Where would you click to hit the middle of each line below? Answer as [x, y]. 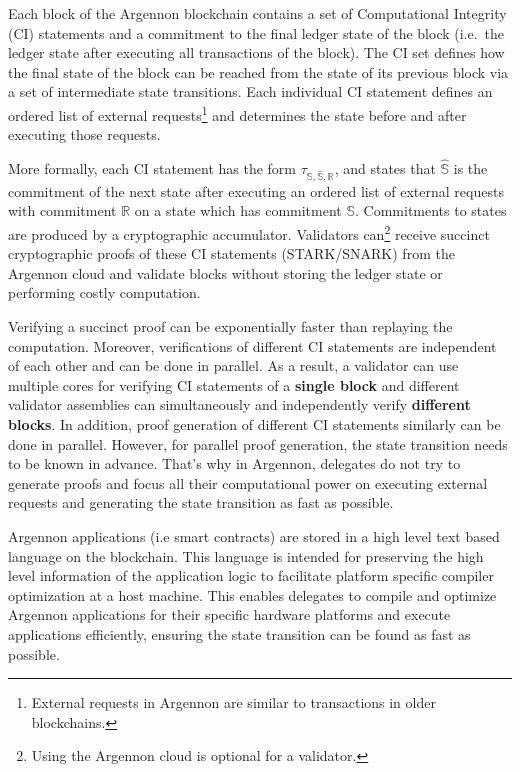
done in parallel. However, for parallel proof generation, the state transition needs [258, 443]
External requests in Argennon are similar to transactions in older [233, 702]
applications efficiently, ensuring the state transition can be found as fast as [239, 633]
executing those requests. [84, 134]
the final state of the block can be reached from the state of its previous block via [258, 71]
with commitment [62, 210]
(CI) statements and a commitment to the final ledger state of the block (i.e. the [256, 32]
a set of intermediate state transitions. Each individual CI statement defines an [250, 91]
